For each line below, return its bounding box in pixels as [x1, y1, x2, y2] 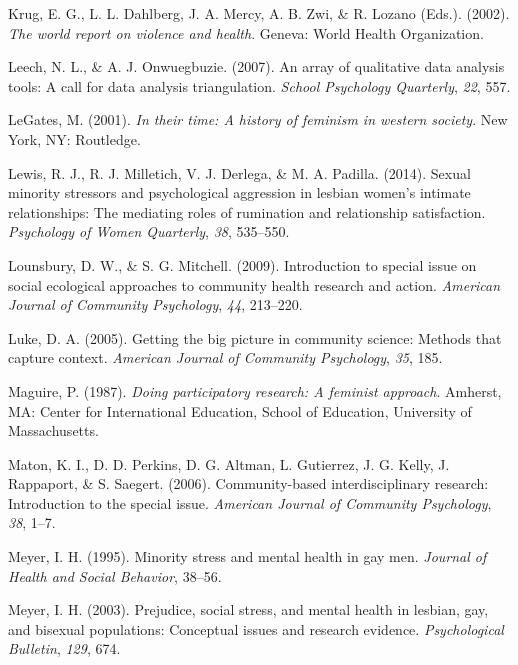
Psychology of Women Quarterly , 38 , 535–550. [8, 221, 290, 242]
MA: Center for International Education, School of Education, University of [8, 400, 472, 421]
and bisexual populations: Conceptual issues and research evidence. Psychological [8, 618, 504, 639]
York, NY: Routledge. [8, 128, 141, 149]
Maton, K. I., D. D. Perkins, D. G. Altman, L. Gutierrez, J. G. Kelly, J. [8, 453, 450, 474]
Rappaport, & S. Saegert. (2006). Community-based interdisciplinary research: [8, 473, 489, 494]
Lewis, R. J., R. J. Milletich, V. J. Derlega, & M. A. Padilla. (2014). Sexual [8, 162, 471, 183]
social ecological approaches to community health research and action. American [8, 274, 501, 295]
